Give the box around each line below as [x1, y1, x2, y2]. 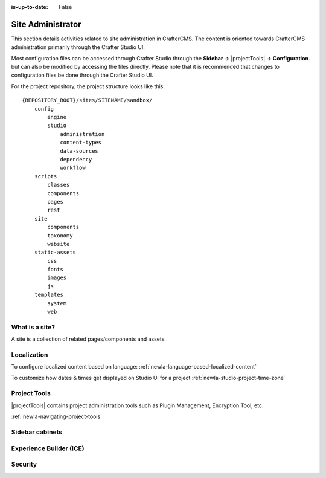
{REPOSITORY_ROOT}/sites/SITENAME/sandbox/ [22, 97, 153, 104]
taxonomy [47, 232, 73, 239]
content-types [60, 139, 102, 146]
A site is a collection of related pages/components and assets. [11, 335, 166, 343]
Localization [11, 350, 48, 359]
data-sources [60, 147, 99, 154]
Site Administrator [11, 19, 81, 30]
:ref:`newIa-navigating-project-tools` [11, 413, 103, 420]
